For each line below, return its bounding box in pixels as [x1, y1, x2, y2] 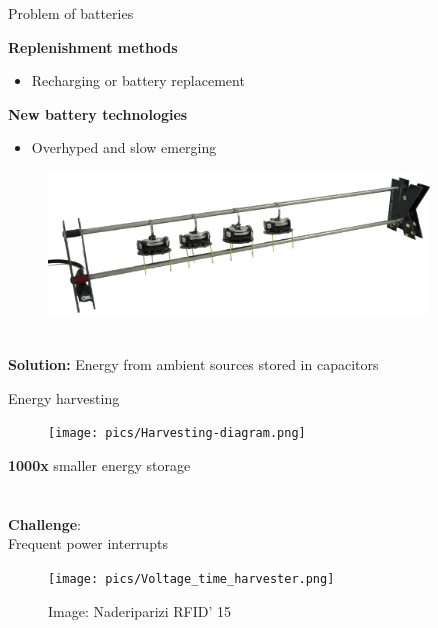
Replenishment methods [8, 36, 178, 57]
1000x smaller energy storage [8, 454, 191, 475]
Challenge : [8, 513, 81, 534]
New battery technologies [8, 103, 188, 124]
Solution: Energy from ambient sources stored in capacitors [8, 354, 379, 375]
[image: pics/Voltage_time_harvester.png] [48, 571, 335, 586]
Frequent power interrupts [8, 533, 168, 554]
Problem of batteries [8, 3, 134, 23]
